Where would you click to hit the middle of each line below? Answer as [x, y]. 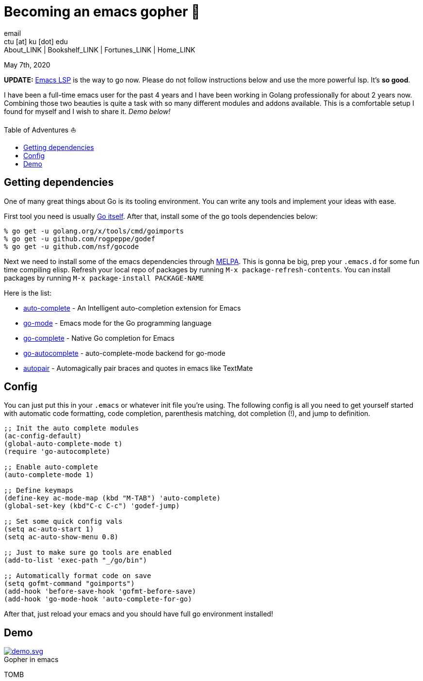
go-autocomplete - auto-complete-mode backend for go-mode [124, 353]
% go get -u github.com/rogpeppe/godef [80, 239]
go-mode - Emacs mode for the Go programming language [117, 323]
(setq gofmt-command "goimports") [69, 584]
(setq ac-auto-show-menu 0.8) [61, 537]
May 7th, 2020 [27, 65]
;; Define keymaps [39, 490]
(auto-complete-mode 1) [49, 475]
